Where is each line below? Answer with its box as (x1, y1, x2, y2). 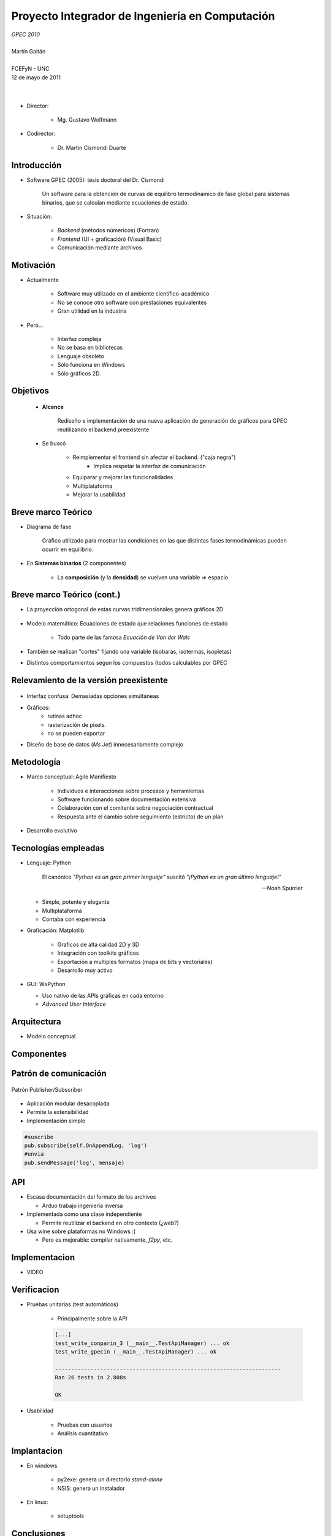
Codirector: (26, 130, 55, 138)
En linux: (26, 1499, 48, 1506)
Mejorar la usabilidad (72, 491, 126, 498)
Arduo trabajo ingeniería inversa (42, 1202, 123, 1209)
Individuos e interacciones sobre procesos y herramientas (57, 787, 205, 794)
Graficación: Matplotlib (26, 927, 85, 934)
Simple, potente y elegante (42, 898, 110, 906)
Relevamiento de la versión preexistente (11, 675, 169, 685)
